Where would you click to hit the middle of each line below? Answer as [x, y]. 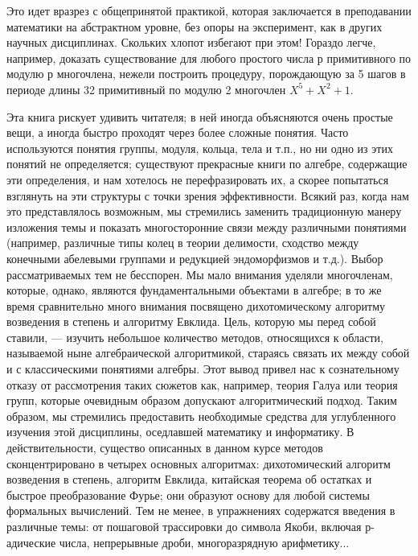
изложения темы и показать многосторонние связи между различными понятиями [207, 227]
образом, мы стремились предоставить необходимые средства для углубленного [201, 416]
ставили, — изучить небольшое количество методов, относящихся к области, [195, 337]
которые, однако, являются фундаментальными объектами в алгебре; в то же [194, 290]
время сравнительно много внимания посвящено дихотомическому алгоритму [196, 305]
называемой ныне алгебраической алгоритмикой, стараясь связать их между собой [208, 353]
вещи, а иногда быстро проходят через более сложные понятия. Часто [178, 132]
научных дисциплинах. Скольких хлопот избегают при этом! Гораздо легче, [191, 42]
